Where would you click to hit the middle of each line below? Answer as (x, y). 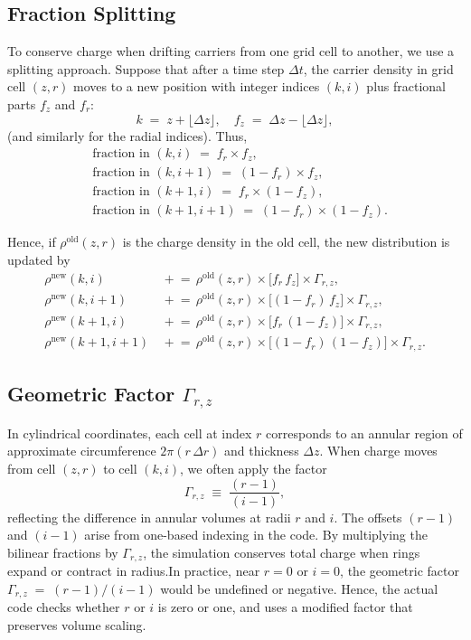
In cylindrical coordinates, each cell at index (130, 433)
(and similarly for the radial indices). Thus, (127, 135)
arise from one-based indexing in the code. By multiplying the (256, 535)
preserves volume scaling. (77, 624)
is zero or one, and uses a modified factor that (285, 607)
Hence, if (32, 242)
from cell (32, 468)
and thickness (262, 451)
